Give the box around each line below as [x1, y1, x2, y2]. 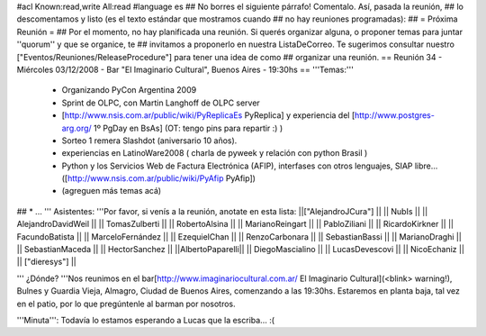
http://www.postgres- [354, 110, 436, 121]
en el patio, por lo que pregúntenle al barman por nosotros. [16, 298, 236, 309]
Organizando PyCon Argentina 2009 [61, 85, 197, 95]
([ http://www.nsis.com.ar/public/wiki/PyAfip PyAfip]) [61, 173, 256, 184]
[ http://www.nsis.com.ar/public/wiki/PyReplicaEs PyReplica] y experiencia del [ [61, 110, 355, 121]
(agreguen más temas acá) [61, 186, 162, 196]
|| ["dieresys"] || [16, 257, 76, 268]
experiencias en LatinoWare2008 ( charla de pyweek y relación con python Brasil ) [61, 148, 368, 159]
